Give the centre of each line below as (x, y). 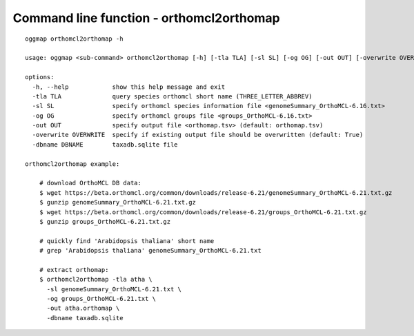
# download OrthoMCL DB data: (90, 183)
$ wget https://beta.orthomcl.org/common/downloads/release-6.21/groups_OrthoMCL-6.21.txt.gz (203, 212)
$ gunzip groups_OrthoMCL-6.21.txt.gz (105, 221)
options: (40, 77)
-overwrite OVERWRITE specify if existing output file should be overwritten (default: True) (198, 135)
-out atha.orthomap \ (83, 308)
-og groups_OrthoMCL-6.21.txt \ (101, 299)
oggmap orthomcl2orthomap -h (74, 39)
